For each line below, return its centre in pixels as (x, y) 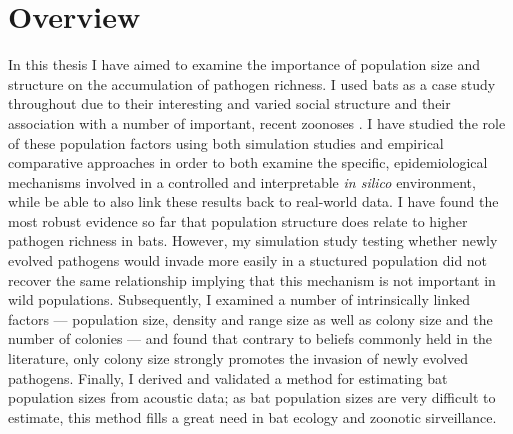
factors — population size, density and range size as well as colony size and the (250, 318)
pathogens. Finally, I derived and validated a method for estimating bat (228, 377)
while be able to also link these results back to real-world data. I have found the (253, 201)
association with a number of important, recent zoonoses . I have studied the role (257, 122)
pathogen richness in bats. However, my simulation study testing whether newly (253, 240)
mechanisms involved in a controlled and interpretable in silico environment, (242, 181)
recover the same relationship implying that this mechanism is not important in (252, 279)
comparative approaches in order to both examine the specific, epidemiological (248, 162)
